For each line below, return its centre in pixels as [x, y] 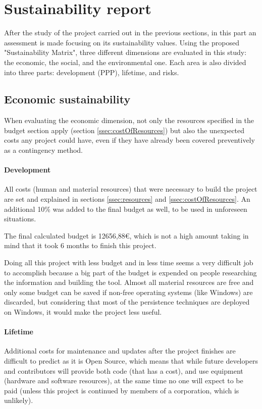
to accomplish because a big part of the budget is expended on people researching [130, 272]
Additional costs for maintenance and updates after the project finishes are [120, 351]
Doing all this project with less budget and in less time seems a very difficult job [129, 262]
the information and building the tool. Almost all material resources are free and [129, 282]
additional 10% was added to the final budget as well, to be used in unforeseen [126, 209]
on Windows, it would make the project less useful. [83, 312]
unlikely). [19, 400]
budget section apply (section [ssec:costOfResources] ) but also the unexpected [124, 130]
